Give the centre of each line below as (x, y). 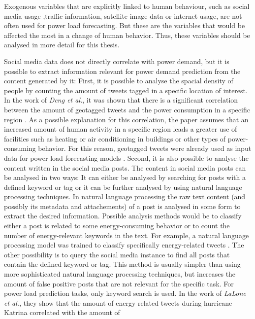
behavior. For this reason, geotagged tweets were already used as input (145, 148)
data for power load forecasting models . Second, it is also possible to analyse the (126, 158)
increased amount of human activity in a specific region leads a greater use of (121, 129)
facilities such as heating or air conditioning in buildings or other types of (115, 138)
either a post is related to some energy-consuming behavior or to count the (117, 226)
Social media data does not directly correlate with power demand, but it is (117, 61)
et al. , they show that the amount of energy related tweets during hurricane (118, 302)
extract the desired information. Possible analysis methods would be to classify (123, 216)
